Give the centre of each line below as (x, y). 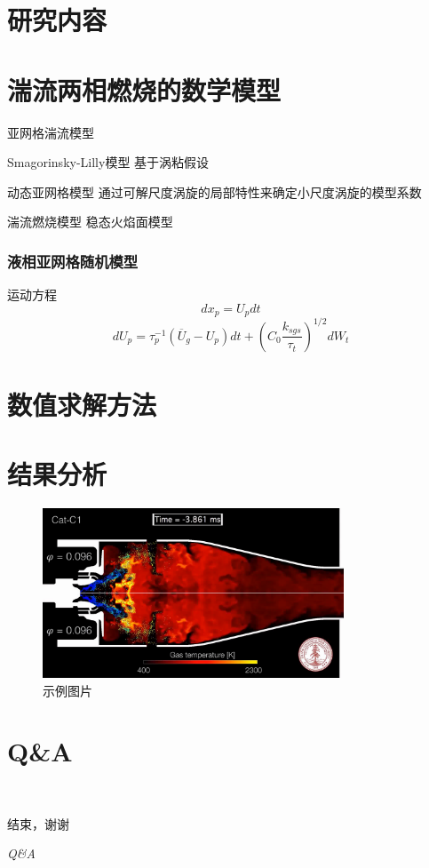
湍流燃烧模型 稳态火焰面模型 (90, 222)
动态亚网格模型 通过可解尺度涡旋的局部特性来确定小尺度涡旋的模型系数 (214, 191)
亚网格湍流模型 (51, 132)
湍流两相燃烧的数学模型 (144, 89)
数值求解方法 (82, 404)
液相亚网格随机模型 (73, 261)
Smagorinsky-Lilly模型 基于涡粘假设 (108, 162)
